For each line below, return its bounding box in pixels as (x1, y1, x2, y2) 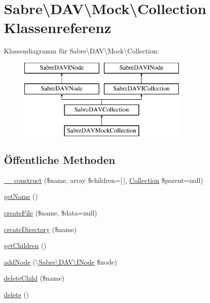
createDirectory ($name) (4, 224, 77, 234)
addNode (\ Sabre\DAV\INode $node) (4, 256, 117, 267)
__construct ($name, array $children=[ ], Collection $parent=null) (4, 175, 203, 185)
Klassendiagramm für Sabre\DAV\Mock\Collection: (4, 46, 159, 56)
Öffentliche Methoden (4, 152, 115, 167)
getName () (4, 191, 38, 201)
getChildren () (4, 240, 47, 250)
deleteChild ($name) (4, 273, 65, 283)
